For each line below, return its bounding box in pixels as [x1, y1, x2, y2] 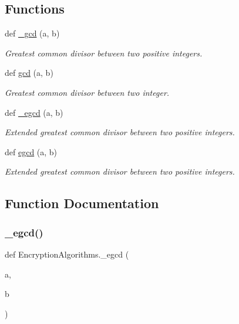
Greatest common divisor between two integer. [5, 86, 170, 98]
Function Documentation [5, 194, 159, 212]
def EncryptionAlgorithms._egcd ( [5, 248, 129, 260]
